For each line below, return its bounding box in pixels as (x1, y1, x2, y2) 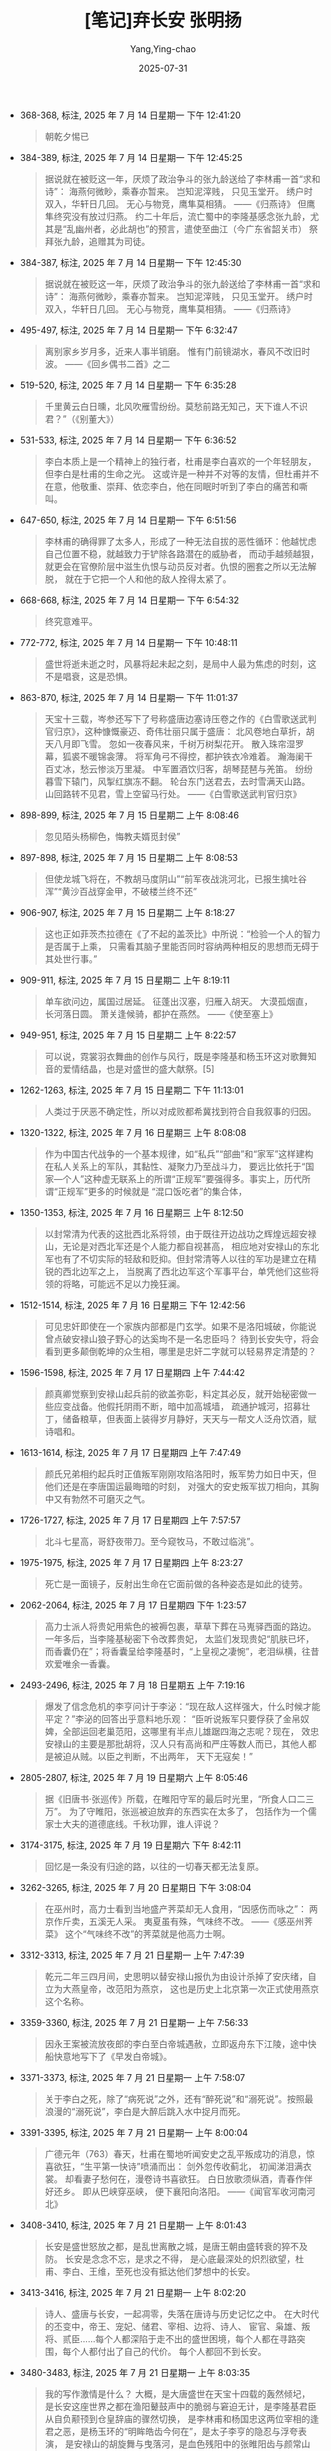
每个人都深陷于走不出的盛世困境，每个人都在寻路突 (94, 2332, 306, 2345)
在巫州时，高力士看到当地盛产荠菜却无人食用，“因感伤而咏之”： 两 (44, 1902, 318, 1915)
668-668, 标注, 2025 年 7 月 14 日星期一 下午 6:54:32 (19, 594, 240, 606)
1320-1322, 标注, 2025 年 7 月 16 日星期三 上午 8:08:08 (19, 1126, 247, 1138)
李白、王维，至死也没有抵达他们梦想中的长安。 (62, 2265, 256, 2277)
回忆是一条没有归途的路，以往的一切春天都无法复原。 (44, 1860, 265, 1872)
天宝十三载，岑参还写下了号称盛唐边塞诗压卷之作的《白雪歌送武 (44, 712, 308, 725)
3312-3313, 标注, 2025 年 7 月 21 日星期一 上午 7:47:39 (19, 1949, 245, 1961)
